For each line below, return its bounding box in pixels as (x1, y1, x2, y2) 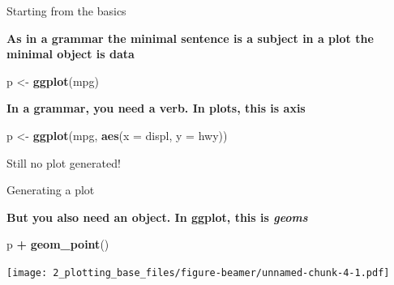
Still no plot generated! (6, 154, 121, 171)
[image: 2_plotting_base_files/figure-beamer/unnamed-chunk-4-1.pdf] (6, 266, 390, 279)
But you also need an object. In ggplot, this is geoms (6, 208, 308, 225)
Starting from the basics (6, 2, 126, 19)
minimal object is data (6, 45, 135, 62)
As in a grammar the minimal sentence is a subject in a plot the (6, 29, 374, 46)
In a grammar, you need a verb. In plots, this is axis (6, 100, 306, 117)
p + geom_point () (6, 236, 109, 253)
